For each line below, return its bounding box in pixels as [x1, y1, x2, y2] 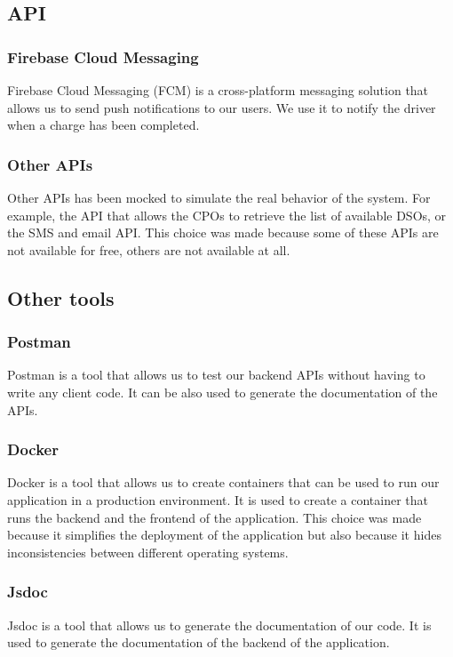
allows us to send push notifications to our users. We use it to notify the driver [7, 98, 436, 116]
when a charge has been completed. [7, 116, 200, 134]
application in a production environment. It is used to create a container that [7, 490, 428, 509]
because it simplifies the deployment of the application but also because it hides [7, 525, 441, 544]
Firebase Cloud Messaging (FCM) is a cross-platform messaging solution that [7, 81, 429, 99]
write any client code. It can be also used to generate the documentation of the [7, 382, 438, 401]
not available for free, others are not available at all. [7, 240, 290, 259]
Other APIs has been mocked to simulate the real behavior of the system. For [7, 188, 431, 206]
